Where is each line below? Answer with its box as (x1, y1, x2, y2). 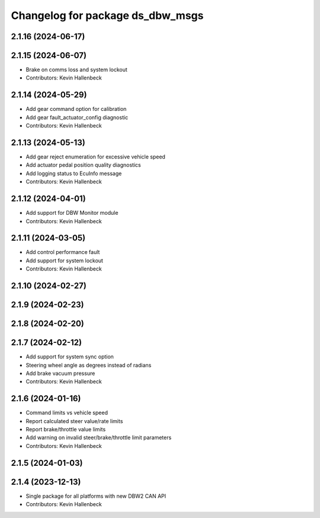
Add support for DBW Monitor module (25, 209, 119, 217)
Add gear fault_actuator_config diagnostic (25, 113, 129, 121)
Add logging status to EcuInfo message (25, 170, 122, 177)
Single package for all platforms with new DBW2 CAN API (25, 492, 166, 500)
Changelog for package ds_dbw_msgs (11, 9, 204, 22)
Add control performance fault (25, 249, 100, 256)
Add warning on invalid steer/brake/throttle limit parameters (25, 434, 172, 441)
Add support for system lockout (25, 257, 104, 264)
